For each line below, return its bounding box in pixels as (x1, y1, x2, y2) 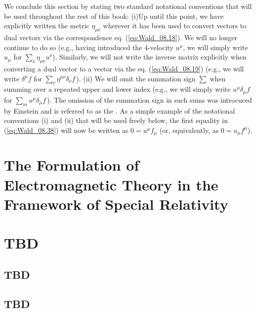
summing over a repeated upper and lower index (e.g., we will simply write (4, 84, 231, 94)
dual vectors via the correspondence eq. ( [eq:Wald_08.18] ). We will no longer (4, 32, 238, 42)
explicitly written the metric (4, 20, 89, 31)
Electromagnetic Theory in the (4, 174, 218, 194)
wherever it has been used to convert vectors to (103, 20, 247, 31)
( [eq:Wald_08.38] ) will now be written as (4, 125, 128, 135)
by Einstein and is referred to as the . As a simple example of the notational (4, 105, 235, 116)
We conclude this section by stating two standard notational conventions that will (4, 1, 252, 11)
